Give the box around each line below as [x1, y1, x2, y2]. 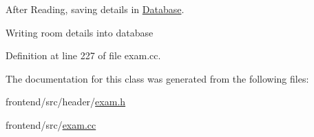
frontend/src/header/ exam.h [6, 94, 126, 109]
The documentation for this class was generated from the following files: [6, 71, 309, 85]
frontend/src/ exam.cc [6, 117, 96, 131]
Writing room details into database [6, 25, 154, 39]
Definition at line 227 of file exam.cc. [6, 48, 161, 63]
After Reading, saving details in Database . [6, 2, 185, 16]
